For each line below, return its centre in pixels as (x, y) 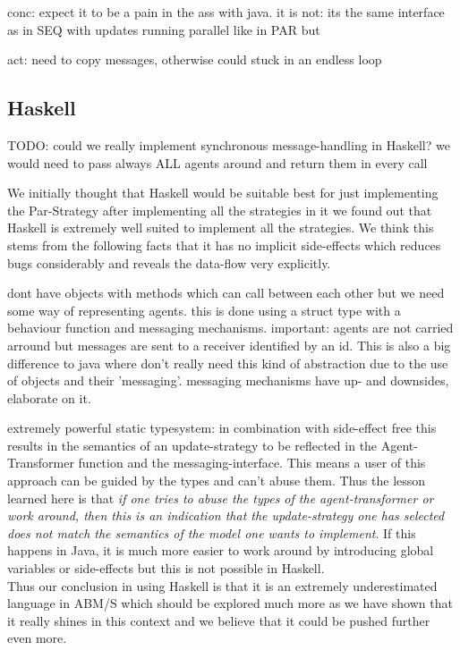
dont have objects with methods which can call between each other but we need (226, 293)
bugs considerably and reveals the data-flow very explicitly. (169, 262)
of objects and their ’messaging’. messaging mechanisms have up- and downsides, (228, 380)
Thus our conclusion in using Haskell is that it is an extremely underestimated (222, 585)
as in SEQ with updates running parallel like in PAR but (164, 29)
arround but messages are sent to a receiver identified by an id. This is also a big (229, 345)
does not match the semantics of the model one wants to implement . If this (212, 532)
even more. (37, 638)
